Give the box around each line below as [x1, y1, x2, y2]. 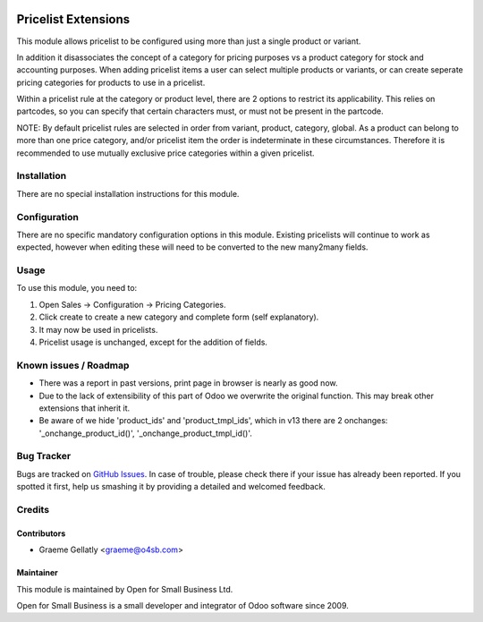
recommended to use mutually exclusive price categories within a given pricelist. [16, 148, 315, 158]
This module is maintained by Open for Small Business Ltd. [16, 584, 233, 594]
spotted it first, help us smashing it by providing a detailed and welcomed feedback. [16, 481, 326, 492]
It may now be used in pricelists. [38, 324, 158, 335]
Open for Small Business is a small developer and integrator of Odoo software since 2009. [16, 600, 349, 610]
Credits [16, 504, 49, 516]
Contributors [16, 528, 66, 539]
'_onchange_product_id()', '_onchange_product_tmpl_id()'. [38, 428, 252, 439]
